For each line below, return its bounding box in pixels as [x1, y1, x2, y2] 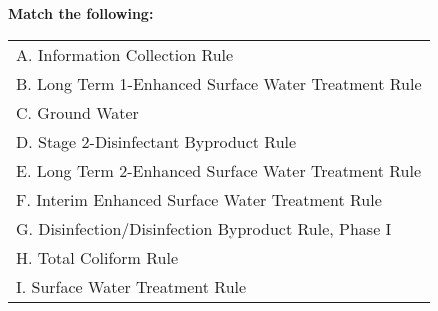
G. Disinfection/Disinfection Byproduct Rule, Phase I [16, 216, 392, 240]
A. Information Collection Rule [16, 42, 234, 66]
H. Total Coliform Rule [16, 245, 179, 269]
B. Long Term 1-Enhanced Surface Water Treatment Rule [16, 71, 422, 95]
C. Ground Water [16, 100, 139, 124]
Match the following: [8, 3, 154, 23]
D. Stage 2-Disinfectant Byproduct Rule [16, 129, 297, 153]
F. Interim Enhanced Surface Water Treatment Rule [16, 187, 382, 211]
